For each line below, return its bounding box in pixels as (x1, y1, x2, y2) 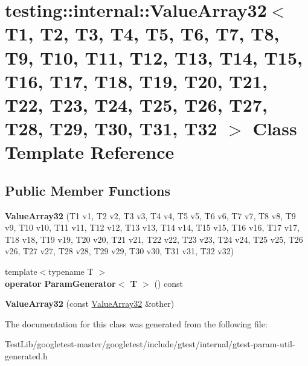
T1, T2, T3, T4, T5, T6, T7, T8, (5, 21, 280, 46)
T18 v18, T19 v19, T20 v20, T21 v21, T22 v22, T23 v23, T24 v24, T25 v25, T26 (5, 233, 303, 245)
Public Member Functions (5, 181, 170, 199)
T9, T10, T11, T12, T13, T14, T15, (5, 45, 303, 69)
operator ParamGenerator (5, 277, 116, 289)
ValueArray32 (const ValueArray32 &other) (5, 297, 175, 310)
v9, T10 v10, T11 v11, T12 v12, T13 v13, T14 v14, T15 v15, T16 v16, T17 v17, (5, 221, 300, 234)
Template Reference (5, 140, 175, 164)
